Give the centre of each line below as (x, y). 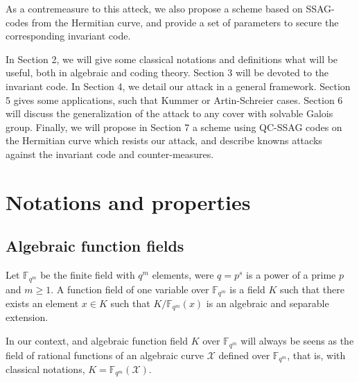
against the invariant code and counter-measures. (110, 154)
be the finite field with (88, 275)
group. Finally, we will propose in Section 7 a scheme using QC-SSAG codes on (174, 127)
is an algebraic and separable (268, 303)
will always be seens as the (297, 341)
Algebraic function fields (95, 246)
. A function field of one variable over (130, 289)
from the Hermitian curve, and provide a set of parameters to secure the (185, 22)
